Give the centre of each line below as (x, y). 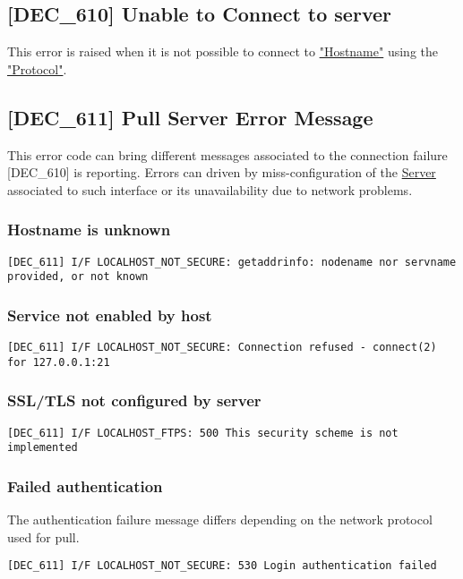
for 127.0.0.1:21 (59, 362)
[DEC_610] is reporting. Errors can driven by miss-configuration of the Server (222, 172)
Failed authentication (85, 485)
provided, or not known (78, 277)
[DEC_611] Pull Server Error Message (190, 117)
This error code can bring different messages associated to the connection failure (227, 154)
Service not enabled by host (110, 315)
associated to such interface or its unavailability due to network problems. (210, 189)
